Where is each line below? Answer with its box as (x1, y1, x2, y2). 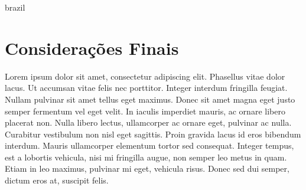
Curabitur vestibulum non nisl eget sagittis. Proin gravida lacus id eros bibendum (5, 127, 301, 140)
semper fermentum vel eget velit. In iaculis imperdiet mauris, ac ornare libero (5, 104, 285, 117)
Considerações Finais (5, 35, 179, 60)
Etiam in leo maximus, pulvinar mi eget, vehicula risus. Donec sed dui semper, (5, 162, 289, 175)
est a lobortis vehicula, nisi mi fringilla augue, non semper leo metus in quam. (5, 150, 287, 163)
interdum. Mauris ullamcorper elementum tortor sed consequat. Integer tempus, (5, 139, 294, 152)
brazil (5, 1, 25, 13)
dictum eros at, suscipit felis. (5, 174, 109, 186)
